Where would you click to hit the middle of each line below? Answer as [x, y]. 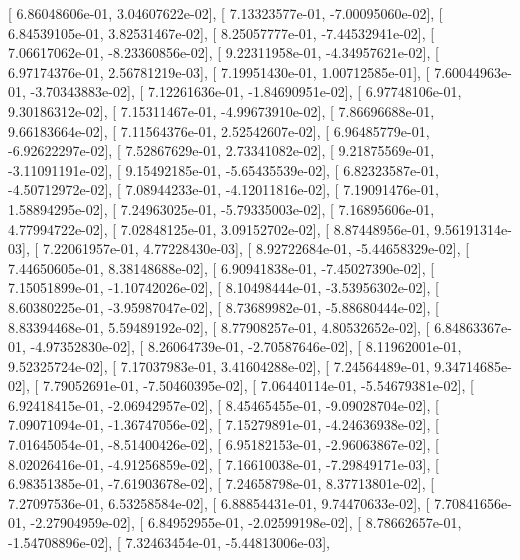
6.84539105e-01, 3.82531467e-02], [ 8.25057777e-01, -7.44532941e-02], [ [221, 32]
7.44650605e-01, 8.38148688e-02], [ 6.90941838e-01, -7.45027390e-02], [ [221, 267]
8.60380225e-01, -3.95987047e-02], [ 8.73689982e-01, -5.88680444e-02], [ [223, 306]
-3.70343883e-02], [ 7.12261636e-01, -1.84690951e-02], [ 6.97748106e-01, [246, 91]
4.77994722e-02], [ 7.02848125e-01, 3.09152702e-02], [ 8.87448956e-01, [219, 228]
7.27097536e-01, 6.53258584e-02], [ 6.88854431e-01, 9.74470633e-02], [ [219, 502]
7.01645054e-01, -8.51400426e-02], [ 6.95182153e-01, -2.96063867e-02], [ [223, 444]
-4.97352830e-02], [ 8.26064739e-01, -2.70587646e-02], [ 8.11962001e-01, [246, 346]
